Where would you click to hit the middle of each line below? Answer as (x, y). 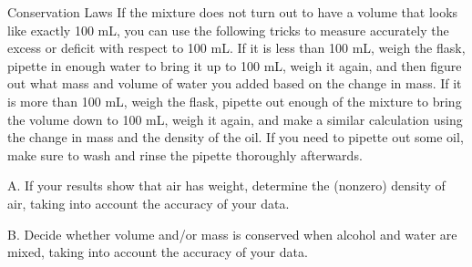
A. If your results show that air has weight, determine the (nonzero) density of (226, 185)
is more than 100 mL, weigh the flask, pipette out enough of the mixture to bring (235, 101)
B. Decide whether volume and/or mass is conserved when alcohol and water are (232, 234)
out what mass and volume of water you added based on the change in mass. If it (235, 83)
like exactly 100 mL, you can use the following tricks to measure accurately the (228, 30)
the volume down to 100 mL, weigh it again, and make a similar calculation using (235, 119)
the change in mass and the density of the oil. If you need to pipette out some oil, (236, 137)
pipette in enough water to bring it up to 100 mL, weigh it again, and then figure (235, 65)
